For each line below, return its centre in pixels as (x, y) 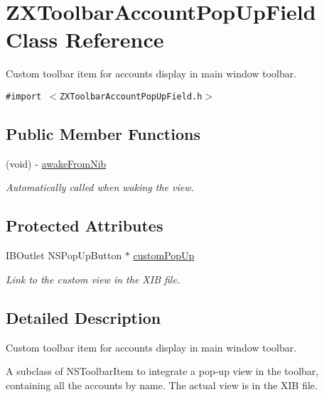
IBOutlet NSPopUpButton (64, 255)
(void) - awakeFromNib (56, 163)
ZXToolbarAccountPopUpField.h (131, 96)
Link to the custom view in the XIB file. (93, 279)
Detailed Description (83, 317)
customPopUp (164, 255)
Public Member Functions (103, 133)
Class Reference (85, 39)
